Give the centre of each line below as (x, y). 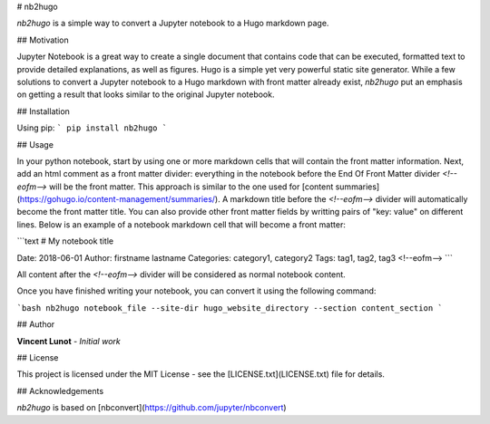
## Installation (43, 111)
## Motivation (43, 40)
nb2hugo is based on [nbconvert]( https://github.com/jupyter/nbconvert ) (152, 408)
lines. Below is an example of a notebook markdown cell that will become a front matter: (181, 224)
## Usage (35, 144)
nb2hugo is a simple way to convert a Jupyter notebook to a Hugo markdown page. (173, 24)
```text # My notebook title (65, 241)
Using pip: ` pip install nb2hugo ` (92, 128)
